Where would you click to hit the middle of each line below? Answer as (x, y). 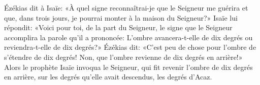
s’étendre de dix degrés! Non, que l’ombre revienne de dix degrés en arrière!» (123, 57)
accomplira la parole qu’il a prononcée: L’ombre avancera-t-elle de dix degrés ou (128, 37)
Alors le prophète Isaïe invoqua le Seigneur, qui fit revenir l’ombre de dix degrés (128, 67)
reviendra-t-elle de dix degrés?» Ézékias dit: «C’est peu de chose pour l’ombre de (130, 47)
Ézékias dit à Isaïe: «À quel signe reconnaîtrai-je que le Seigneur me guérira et (126, 8)
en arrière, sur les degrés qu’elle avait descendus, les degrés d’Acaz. (108, 77)
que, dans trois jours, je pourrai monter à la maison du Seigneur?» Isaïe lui (121, 17)
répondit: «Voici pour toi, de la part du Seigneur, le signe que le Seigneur (118, 27)
